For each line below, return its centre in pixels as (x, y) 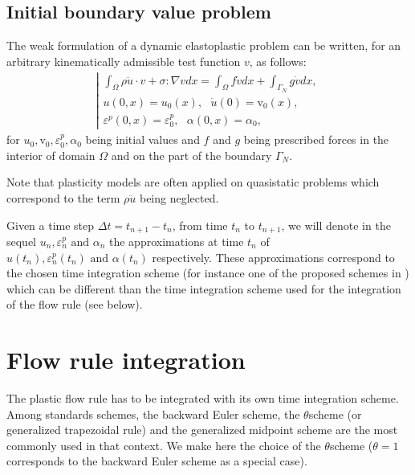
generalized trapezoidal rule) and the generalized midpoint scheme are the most (202, 430)
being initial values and (142, 139)
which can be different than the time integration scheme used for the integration (204, 288)
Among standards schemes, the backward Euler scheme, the (153, 414)
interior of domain (51, 155)
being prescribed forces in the (316, 139)
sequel (22, 241)
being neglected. (179, 197)
